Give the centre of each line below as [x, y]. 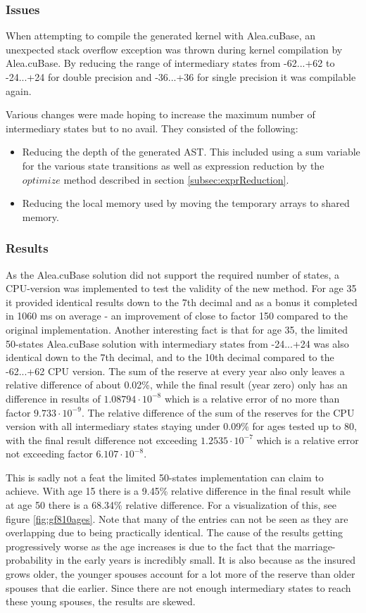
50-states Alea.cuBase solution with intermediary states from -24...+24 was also [177, 343]
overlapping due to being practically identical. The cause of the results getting [175, 532]
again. [19, 90]
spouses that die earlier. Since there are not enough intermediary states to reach [178, 587]
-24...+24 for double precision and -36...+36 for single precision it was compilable [181, 77]
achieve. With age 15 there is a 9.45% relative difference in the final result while [178, 491]
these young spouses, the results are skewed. [101, 601]
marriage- [315, 546]
